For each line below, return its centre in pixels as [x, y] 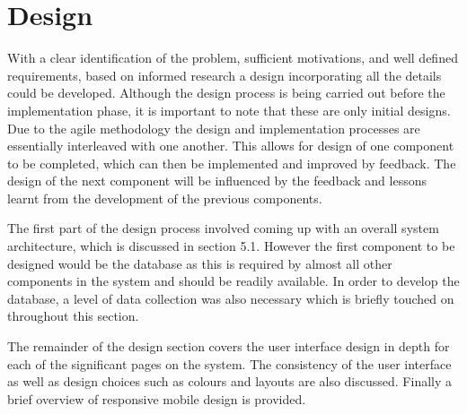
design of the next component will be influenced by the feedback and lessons [217, 181]
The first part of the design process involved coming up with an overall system [223, 228]
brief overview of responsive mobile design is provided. [157, 398]
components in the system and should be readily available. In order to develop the [233, 281]
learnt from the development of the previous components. [165, 198]
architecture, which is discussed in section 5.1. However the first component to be [231, 246]
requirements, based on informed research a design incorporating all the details [225, 75]
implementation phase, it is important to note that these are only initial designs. [229, 110]
